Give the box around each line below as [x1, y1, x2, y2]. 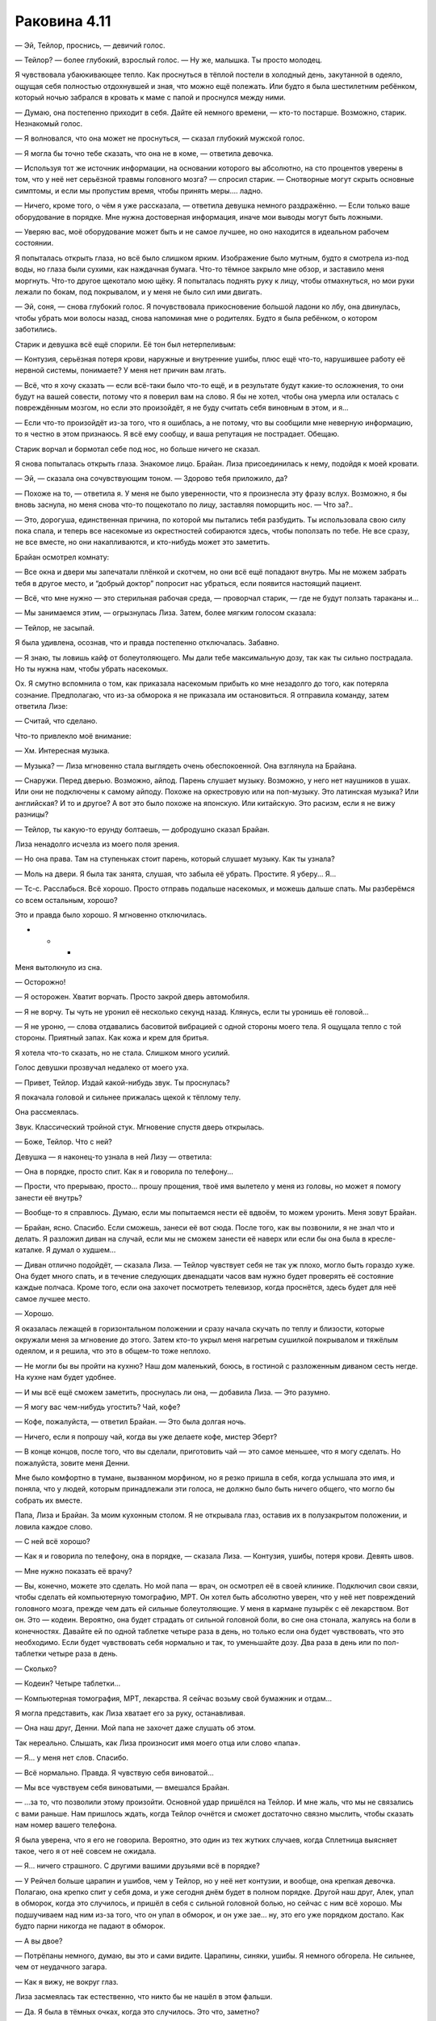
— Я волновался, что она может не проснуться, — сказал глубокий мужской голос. [15, 133, 305, 143]
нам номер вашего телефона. [15, 1820, 117, 1830]
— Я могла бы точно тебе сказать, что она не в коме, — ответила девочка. [15, 148, 274, 158]
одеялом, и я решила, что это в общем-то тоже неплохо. [15, 1346, 212, 1356]
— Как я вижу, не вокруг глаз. [15, 1977, 119, 1986]
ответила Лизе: [15, 702, 68, 711]
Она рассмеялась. [15, 1108, 79, 1117]
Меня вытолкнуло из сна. [15, 962, 103, 972]
